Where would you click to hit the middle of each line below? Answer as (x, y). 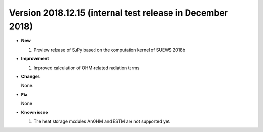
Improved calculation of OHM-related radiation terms (86, 68)
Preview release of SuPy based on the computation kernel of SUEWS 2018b (109, 50)
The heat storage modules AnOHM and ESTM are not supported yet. (102, 121)
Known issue (35, 113)
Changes (30, 76)
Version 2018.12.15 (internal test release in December (119, 13)
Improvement (35, 59)
